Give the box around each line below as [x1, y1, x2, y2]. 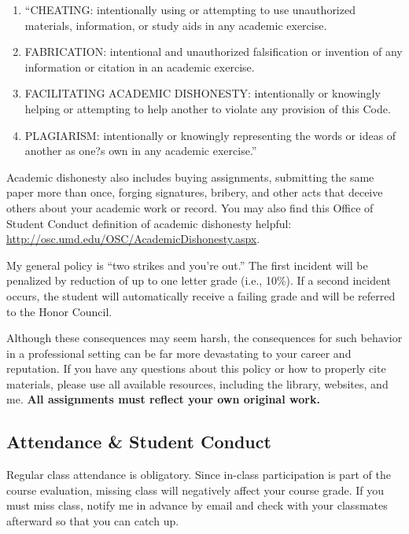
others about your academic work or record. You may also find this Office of [6, 199, 374, 215]
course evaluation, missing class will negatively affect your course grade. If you [6, 481, 385, 498]
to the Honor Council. [6, 303, 112, 319]
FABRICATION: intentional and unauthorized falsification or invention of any [24, 43, 403, 60]
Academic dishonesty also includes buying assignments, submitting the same [6, 168, 374, 185]
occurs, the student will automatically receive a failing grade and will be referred [6, 287, 396, 304]
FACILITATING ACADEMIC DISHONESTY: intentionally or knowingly [24, 85, 381, 101]
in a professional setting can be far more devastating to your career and [6, 344, 352, 361]
